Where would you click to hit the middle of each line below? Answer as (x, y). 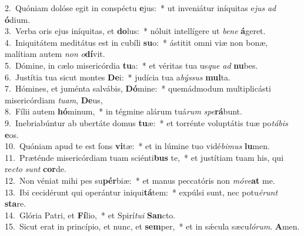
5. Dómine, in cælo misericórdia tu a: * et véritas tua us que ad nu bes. (131, 65)
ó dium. (18, 19)
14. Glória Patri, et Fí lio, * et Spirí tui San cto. (90, 215)
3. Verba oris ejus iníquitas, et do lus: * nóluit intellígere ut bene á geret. (135, 31)
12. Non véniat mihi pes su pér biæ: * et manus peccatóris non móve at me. (140, 180)
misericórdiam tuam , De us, (54, 100)
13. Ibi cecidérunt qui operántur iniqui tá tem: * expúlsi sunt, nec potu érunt (141, 192)
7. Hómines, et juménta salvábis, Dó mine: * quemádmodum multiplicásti (138, 88)
